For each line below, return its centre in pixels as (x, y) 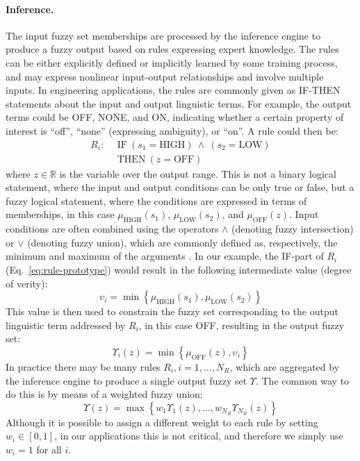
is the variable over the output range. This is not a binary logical (198, 173)
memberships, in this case (60, 214)
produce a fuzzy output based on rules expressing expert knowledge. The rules (172, 49)
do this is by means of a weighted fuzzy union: (104, 394)
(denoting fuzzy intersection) (293, 229)
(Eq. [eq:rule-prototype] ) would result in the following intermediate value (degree (179, 269)
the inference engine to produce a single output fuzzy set (126, 380)
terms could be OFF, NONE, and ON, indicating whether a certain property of (175, 117)
